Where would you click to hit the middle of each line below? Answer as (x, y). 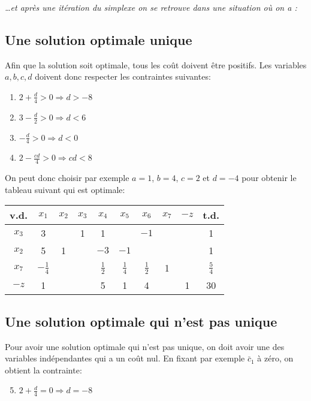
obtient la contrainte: (43, 370)
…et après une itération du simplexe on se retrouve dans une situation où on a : (151, 7)
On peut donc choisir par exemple (67, 178)
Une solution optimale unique (99, 39)
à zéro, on (275, 358)
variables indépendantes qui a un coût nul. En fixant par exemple (125, 358)
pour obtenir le (269, 178)
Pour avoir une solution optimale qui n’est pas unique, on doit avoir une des (145, 346)
